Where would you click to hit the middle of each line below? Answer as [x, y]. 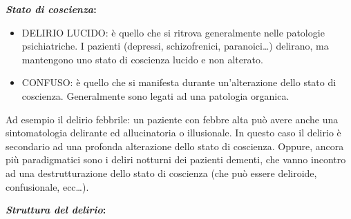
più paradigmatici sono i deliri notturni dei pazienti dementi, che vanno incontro [176, 159]
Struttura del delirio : [56, 210]
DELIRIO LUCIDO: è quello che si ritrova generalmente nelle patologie [173, 32]
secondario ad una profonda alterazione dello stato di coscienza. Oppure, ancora [175, 146]
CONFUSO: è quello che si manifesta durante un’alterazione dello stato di [179, 82]
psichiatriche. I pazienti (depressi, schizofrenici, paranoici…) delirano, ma [175, 46]
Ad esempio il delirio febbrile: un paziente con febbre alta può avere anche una [172, 119]
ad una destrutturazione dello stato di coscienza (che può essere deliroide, [161, 173]
